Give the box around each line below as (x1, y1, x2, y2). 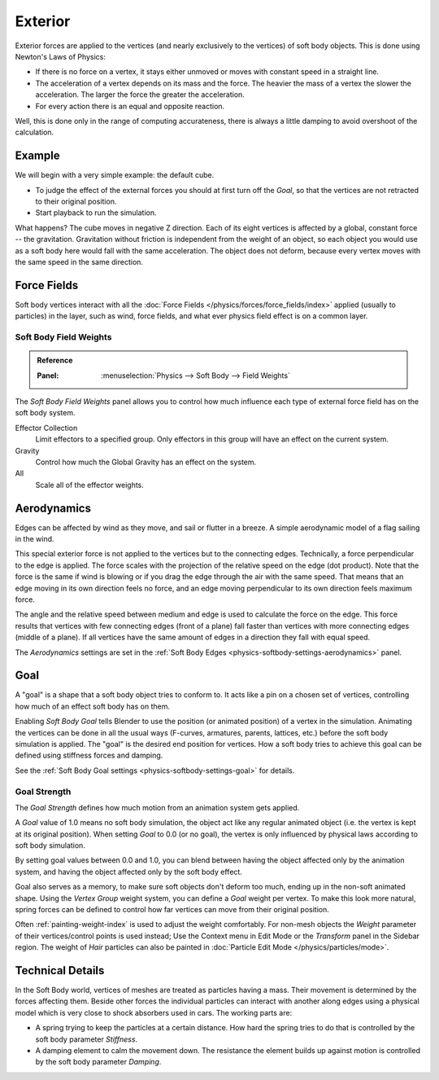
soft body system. (15, 408, 76, 418)
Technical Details (15, 964, 105, 977)
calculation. (15, 127, 54, 138)
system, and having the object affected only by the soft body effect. (15, 867, 243, 876)
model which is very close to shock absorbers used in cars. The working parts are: (15, 1008, 293, 1017)
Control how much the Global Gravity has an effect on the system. (35, 457, 257, 467)
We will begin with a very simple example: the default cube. (15, 170, 215, 180)
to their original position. (35, 196, 117, 206)
